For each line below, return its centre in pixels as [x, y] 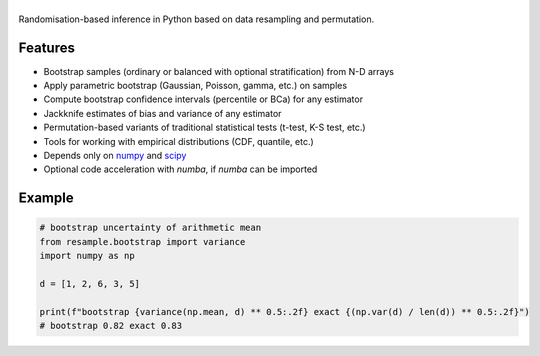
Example [46, 198]
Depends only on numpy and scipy [115, 155]
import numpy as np [87, 256]
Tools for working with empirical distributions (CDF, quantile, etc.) [178, 141]
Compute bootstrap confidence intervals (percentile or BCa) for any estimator [203, 99]
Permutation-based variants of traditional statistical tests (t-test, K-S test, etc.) [204, 127]
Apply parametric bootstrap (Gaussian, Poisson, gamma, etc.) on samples [195, 86]
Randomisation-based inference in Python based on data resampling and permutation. [196, 19]
